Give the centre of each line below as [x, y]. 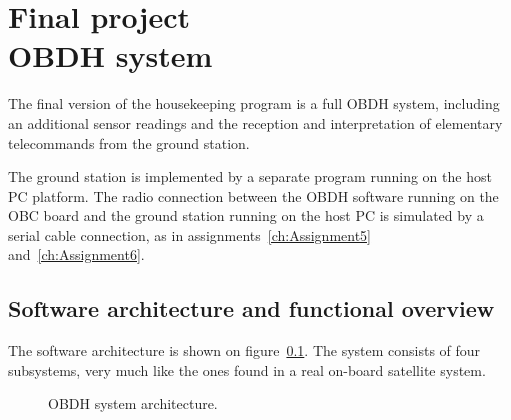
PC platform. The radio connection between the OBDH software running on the [253, 195]
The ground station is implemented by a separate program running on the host [250, 176]
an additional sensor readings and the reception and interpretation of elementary [255, 122]
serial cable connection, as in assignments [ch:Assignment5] [190, 234]
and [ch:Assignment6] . [76, 254]
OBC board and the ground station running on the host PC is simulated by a [246, 215]
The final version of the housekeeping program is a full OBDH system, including [254, 103]
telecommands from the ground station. [129, 142]
